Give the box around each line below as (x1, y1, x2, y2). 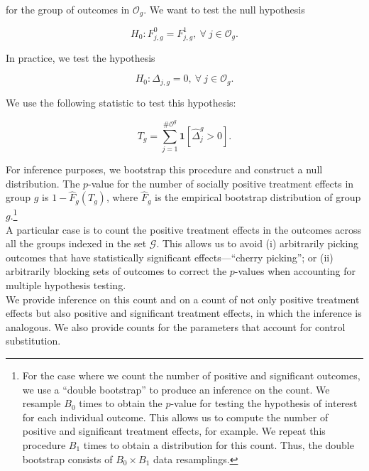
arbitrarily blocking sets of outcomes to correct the (6, 264, 227, 278)
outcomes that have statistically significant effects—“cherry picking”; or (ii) (6, 249, 334, 264)
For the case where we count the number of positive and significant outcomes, (22, 368, 360, 383)
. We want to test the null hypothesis (143, 2, 305, 16)
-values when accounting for (234, 264, 356, 278)
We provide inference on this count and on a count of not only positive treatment (6, 291, 360, 306)
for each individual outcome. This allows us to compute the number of (22, 409, 329, 424)
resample (22, 396, 61, 411)
